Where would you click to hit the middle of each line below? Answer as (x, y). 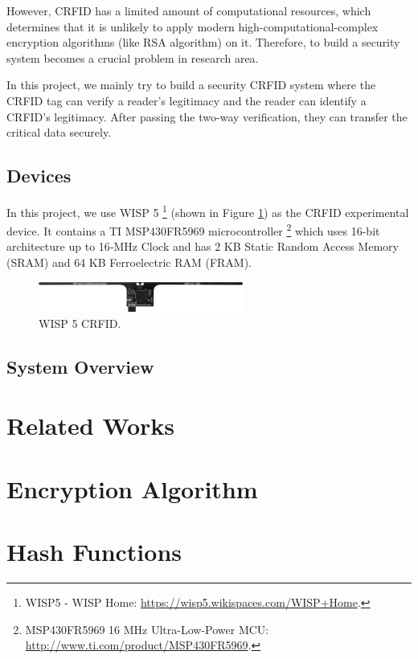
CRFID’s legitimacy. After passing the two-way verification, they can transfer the (207, 116)
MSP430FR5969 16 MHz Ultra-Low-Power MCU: (147, 629)
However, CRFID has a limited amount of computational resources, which (189, 10)
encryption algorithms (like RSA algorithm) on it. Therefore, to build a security (203, 42)
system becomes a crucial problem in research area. (133, 57)
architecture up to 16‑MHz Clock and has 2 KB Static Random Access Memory (203, 246)
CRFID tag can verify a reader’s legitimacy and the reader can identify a (186, 100)
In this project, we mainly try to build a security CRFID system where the (191, 85)
